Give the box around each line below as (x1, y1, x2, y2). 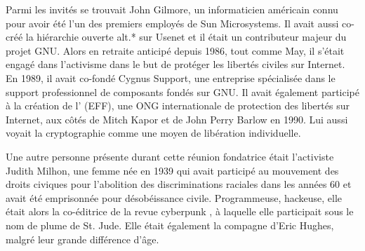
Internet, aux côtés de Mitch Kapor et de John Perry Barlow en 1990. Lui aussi (6, 111, 348, 126)
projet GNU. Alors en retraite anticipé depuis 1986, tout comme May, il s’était (6, 43, 345, 57)
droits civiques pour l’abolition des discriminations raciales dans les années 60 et (6, 177, 352, 191)
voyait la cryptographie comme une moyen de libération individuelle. (6, 125, 301, 140)
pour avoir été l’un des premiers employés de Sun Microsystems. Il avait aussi (6, 15, 339, 30)
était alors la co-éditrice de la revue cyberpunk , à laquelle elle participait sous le (6, 204, 354, 219)
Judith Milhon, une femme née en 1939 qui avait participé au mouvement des (6, 163, 339, 177)
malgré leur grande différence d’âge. (6, 231, 159, 246)
